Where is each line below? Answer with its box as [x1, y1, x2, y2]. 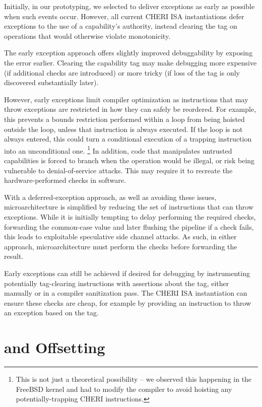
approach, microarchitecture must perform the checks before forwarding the [4, 241, 237, 251]
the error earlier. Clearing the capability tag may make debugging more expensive [4, 57, 257, 67]
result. [4, 251, 24, 261]
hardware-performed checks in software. [4, 175, 126, 185]
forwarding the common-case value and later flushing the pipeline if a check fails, [4, 221, 254, 232]
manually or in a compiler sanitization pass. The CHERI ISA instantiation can [4, 288, 247, 298]
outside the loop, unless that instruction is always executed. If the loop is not [4, 123, 243, 134]
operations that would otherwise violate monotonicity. [4, 30, 171, 41]
